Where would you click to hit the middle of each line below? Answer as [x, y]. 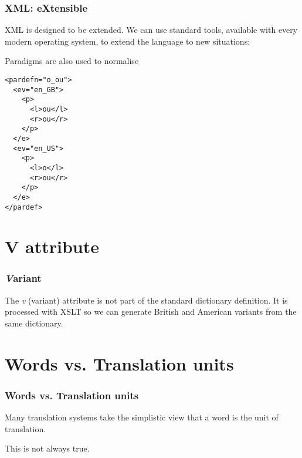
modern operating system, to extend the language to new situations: [128, 41]
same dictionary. [34, 323]
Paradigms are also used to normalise [72, 61]
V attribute [52, 246]
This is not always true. [47, 448]
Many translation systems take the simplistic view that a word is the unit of [142, 417]
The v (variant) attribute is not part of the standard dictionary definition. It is [146, 300]
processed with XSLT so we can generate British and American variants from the [151, 311]
